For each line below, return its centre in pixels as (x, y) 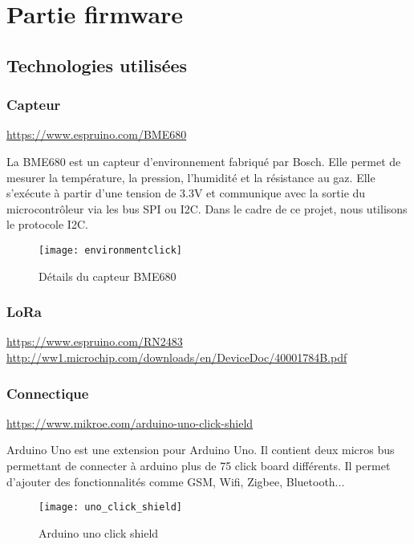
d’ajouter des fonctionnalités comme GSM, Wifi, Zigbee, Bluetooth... (176, 481)
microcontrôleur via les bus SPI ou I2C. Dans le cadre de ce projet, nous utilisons (207, 208)
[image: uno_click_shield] (110, 507)
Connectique (48, 393)
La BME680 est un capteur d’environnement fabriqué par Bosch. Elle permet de (204, 161)
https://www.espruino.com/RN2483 (95, 341)
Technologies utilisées (97, 65)
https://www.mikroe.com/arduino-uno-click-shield (130, 422)
